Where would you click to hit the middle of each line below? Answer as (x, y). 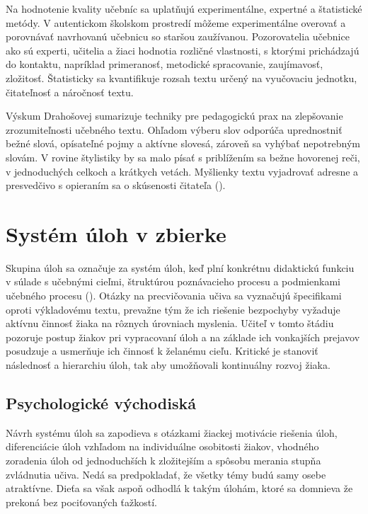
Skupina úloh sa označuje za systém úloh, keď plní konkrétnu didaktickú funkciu (180, 267)
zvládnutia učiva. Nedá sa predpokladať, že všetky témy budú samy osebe (166, 474)
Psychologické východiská (101, 402)
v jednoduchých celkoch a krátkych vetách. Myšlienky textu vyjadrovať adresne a (182, 171)
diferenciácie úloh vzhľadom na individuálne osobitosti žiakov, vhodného (162, 446)
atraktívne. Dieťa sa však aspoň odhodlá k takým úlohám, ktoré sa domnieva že (179, 488)
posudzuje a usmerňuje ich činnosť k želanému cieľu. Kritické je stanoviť (162, 351)
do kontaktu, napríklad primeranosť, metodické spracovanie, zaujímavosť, (165, 64)
